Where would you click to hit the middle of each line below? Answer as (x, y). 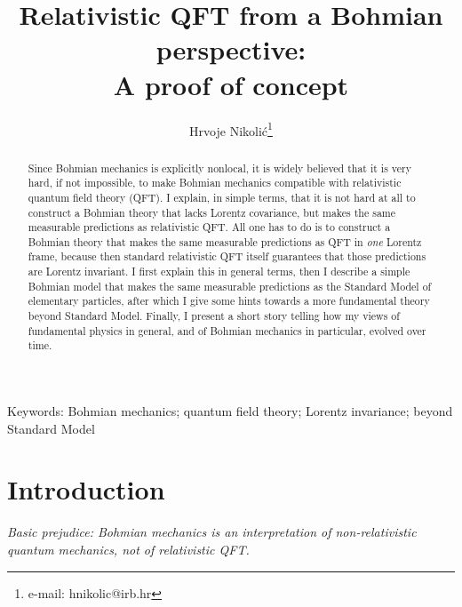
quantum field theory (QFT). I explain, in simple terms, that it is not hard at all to (222, 197)
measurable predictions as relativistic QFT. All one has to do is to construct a (209, 227)
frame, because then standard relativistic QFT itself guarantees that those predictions (227, 256)
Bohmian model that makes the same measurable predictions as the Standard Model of (230, 286)
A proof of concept (231, 84)
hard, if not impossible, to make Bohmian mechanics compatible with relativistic (215, 183)
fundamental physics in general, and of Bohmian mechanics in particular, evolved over (227, 330)
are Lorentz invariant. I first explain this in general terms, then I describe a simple (219, 272)
